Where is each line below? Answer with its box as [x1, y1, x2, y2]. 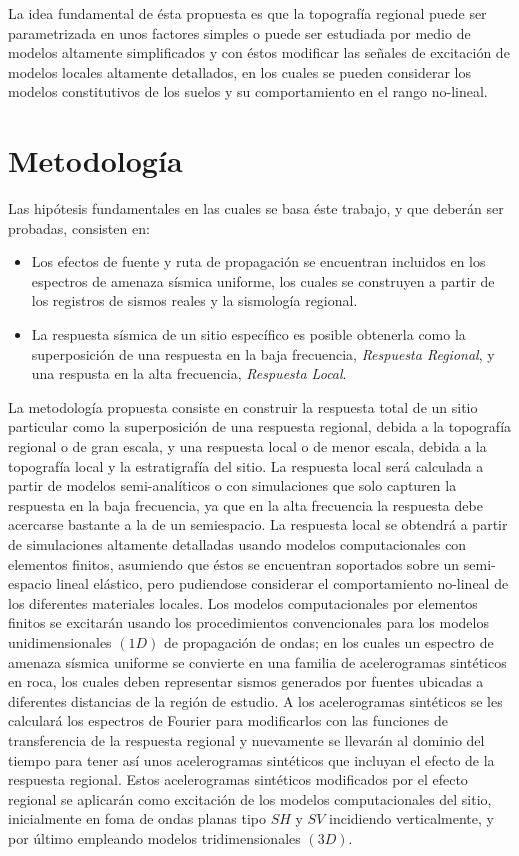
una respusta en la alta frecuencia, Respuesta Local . [31, 363, 347, 384]
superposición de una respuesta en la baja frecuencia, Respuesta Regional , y [31, 343, 495, 364]
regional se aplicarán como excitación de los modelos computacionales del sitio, [8, 788, 492, 809]
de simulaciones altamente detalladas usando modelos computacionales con [8, 534, 467, 554]
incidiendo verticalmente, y [329, 808, 494, 829]
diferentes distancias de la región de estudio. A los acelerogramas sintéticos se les [8, 690, 503, 711]
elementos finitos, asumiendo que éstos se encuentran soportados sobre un [8, 553, 460, 574]
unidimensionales [8, 631, 112, 652]
